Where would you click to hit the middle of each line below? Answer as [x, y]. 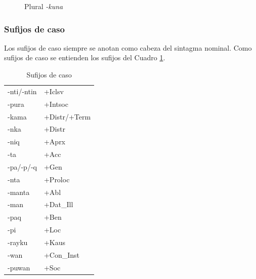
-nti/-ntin [22, 91]
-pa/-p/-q [22, 166]
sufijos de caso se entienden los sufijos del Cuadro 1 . [85, 57]
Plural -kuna [44, 6]
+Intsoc [56, 104]
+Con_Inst [62, 254]
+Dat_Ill [58, 204]
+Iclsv [54, 91]
